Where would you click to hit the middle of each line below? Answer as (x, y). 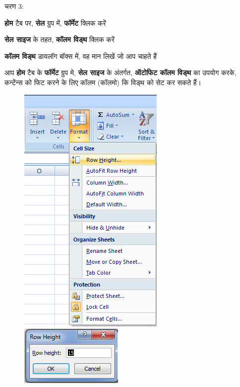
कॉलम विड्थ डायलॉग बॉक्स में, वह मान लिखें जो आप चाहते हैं (81, 56)
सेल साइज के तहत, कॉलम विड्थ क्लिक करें (60, 39)
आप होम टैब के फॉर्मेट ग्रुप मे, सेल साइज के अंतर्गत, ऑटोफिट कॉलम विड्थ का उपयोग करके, (120, 73)
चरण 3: (14, 6)
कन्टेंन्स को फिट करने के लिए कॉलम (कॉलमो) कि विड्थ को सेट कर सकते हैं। (103, 82)
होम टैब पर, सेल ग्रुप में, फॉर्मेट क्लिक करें (55, 23)
